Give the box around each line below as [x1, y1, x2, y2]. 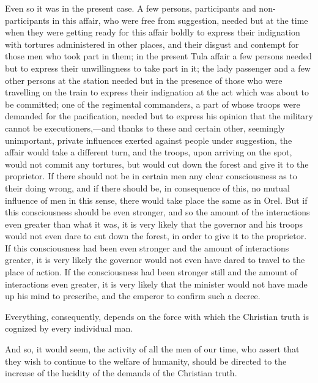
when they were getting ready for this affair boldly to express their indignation [5, 26, 300, 39]
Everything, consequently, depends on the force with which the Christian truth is [5, 310, 309, 322]
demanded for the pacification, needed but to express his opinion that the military [5, 110, 313, 122]
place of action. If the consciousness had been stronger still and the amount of [5, 266, 298, 278]
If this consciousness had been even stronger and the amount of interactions [5, 241, 289, 254]
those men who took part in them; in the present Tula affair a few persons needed [5, 50, 312, 62]
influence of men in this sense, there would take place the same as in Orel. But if [5, 193, 308, 206]
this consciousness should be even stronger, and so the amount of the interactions [5, 206, 310, 218]
